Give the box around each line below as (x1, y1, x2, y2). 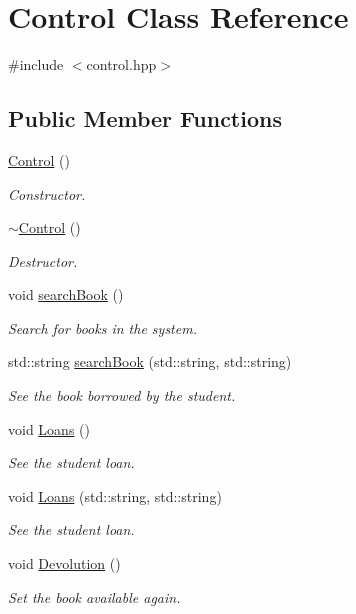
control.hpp (86, 54, 157, 75)
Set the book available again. (8, 586, 181, 607)
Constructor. (8, 183, 86, 204)
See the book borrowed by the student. (8, 385, 236, 406)
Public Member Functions (8, 103, 282, 134)
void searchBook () (8, 284, 124, 305)
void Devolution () (8, 553, 121, 574)
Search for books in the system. (8, 317, 197, 338)
